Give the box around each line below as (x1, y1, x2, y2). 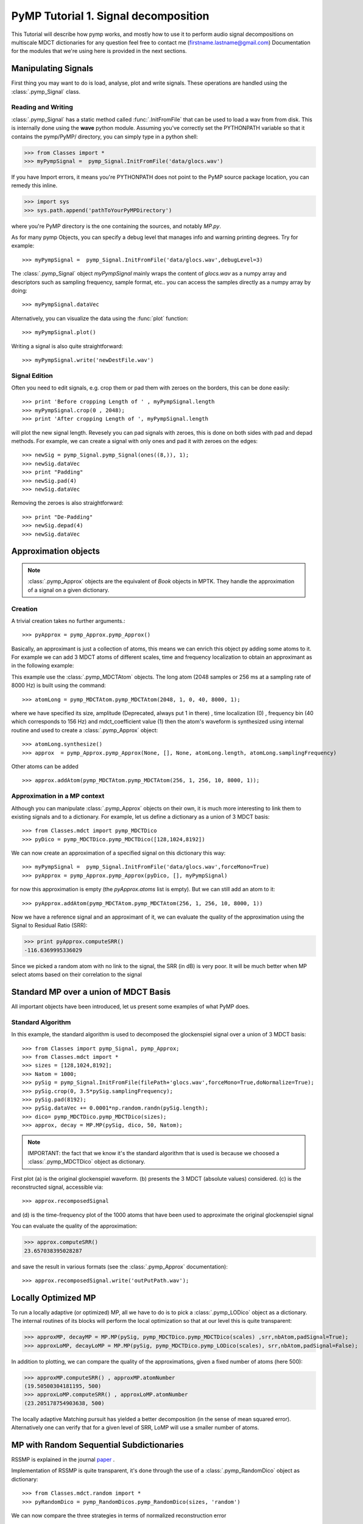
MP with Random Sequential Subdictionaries (11, 1439, 184, 1450)
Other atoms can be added (11, 763, 79, 770)
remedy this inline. (11, 182, 58, 189)
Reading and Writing (11, 103, 73, 112)
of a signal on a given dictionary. (27, 586, 110, 594)
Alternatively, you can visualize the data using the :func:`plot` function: (11, 315, 189, 322)
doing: (11, 287, 27, 294)
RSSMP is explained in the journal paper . (11, 1456, 115, 1463)
